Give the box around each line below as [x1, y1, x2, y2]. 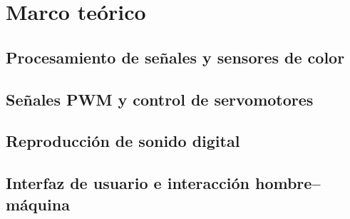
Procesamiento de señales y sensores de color [6, 46, 345, 68]
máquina [6, 193, 70, 215]
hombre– [255, 172, 321, 194]
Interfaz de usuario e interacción [6, 172, 249, 194]
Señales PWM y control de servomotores [6, 88, 314, 110]
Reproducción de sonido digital [6, 130, 240, 152]
